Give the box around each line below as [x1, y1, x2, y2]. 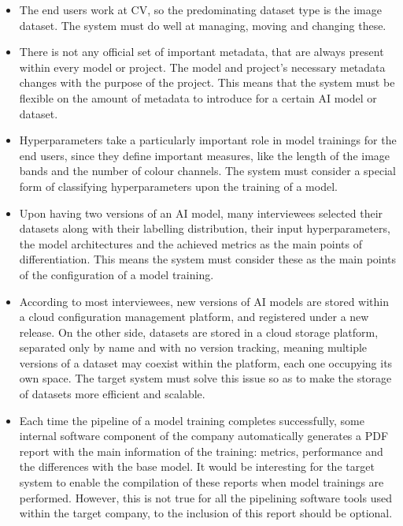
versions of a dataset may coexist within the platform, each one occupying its [19, 354, 393, 371]
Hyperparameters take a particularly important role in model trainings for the [19, 132, 397, 148]
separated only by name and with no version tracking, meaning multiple [19, 339, 368, 356]
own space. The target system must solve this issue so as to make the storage [19, 370, 392, 386]
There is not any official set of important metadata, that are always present [19, 43, 384, 60]
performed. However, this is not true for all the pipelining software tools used [19, 489, 392, 505]
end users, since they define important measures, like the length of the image [19, 147, 390, 163]
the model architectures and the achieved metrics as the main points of [19, 235, 362, 252]
